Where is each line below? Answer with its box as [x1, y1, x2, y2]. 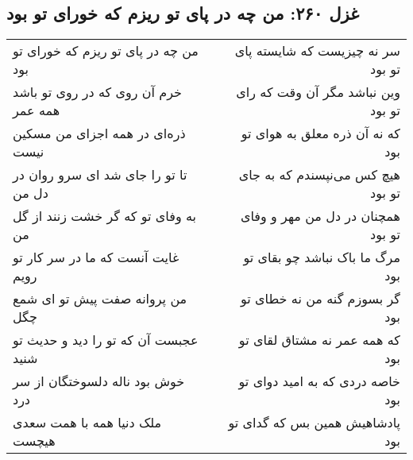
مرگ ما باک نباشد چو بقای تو [243, 248, 400, 267]
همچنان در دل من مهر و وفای [240, 207, 400, 226]
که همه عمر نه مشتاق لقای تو [238, 331, 400, 350]
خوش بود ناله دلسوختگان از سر [13, 372, 185, 391]
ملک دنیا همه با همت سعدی [13, 413, 162, 432]
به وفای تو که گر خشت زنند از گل [13, 207, 196, 226]
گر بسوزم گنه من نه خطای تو [241, 289, 400, 308]
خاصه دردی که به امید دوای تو [238, 372, 400, 391]
